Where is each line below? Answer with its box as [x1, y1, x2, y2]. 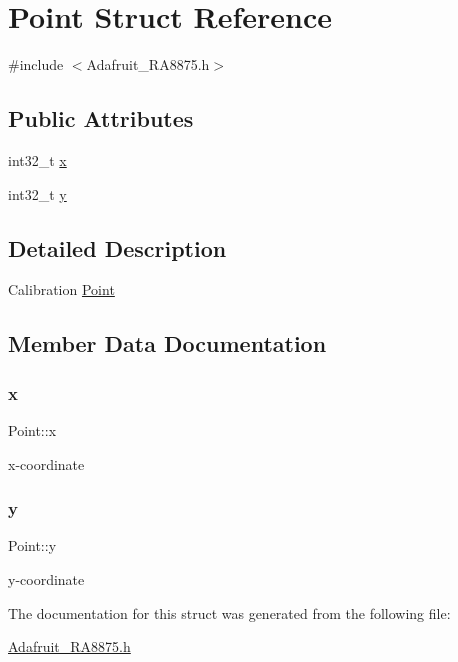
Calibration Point [8, 279, 115, 300]
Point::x [8, 419, 57, 440]
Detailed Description [8, 232, 227, 263]
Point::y [8, 535, 57, 556]
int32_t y [8, 183, 67, 204]
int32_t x [8, 149, 67, 170]
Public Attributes [8, 103, 194, 134]
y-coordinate [8, 568, 85, 589]
